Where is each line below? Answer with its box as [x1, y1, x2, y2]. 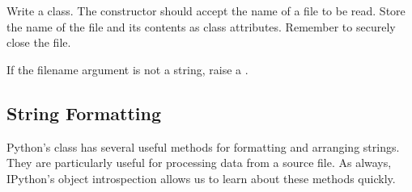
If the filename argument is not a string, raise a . [6, 61, 248, 77]
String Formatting [6, 100, 162, 125]
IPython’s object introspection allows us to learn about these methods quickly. [6, 169, 396, 186]
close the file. [6, 34, 71, 51]
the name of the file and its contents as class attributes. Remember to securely [6, 18, 396, 35]
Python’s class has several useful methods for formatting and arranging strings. [6, 138, 400, 155]
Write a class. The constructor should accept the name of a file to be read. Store [6, 2, 406, 19]
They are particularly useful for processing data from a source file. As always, [6, 154, 392, 171]
